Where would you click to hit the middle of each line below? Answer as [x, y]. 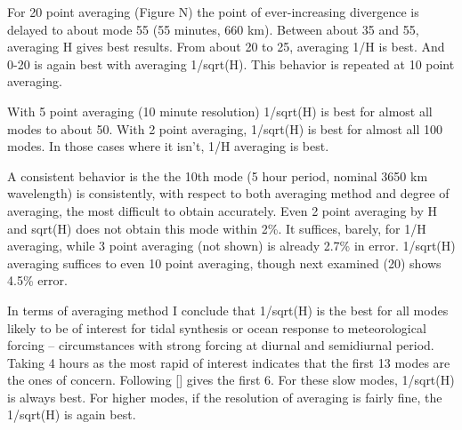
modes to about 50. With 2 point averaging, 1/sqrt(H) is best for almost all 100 [225, 128]
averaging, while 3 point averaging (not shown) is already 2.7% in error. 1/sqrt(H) [231, 246]
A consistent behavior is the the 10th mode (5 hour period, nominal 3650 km [218, 175]
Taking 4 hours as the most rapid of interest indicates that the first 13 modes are [229, 362]
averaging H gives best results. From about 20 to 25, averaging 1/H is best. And [226, 47]
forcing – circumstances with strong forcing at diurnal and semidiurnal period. [221, 345]
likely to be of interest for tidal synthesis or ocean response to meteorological [217, 327]
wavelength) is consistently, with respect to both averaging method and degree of [228, 193]
